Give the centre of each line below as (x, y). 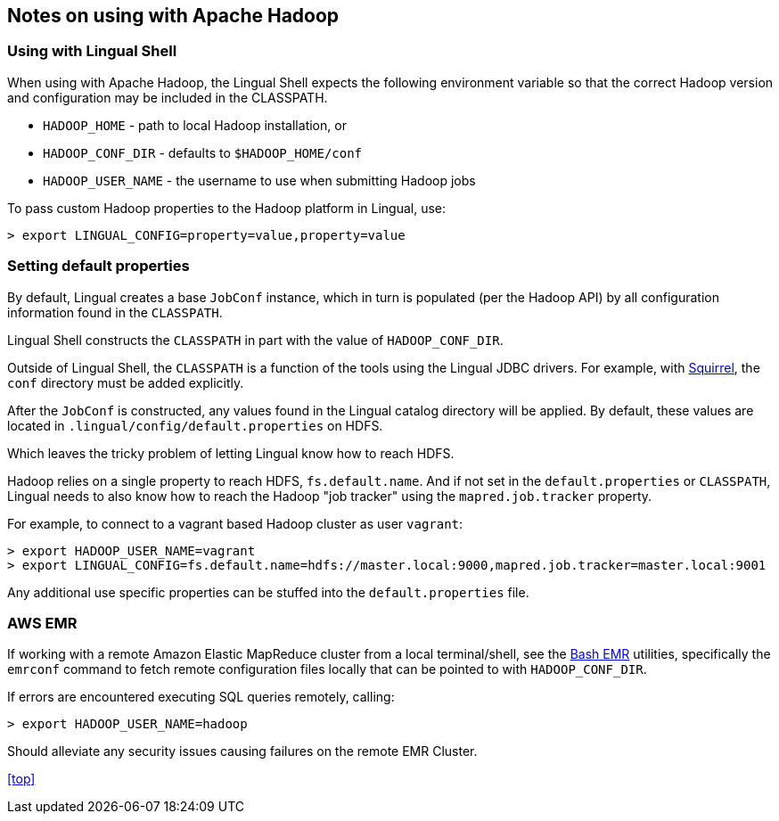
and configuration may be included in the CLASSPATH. (168, 97)
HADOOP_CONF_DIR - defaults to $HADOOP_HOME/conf (203, 152)
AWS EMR (42, 623)
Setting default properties (98, 266)
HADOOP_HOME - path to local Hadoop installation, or (195, 125)
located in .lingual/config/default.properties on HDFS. (195, 425)
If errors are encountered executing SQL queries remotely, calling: (201, 697)
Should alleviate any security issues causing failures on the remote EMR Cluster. (242, 751)
